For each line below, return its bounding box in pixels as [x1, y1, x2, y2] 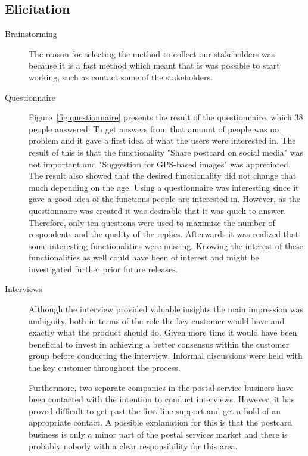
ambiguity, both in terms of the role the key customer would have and [29, 314, 285, 327]
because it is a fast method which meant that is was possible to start [29, 59, 280, 72]
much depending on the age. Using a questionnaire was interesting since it [29, 181, 299, 193]
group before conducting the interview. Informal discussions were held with [29, 349, 303, 362]
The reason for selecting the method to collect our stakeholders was [29, 47, 275, 60]
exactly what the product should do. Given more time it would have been [29, 326, 297, 339]
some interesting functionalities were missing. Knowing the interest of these [29, 239, 304, 252]
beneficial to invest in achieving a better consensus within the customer [29, 337, 290, 350]
